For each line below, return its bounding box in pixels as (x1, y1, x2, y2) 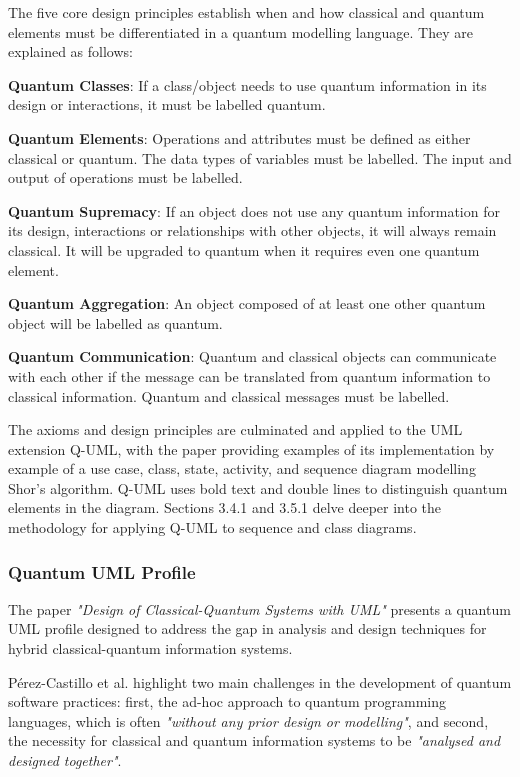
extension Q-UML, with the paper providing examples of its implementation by (8, 438, 495, 459)
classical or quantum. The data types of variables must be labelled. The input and (8, 147, 512, 168)
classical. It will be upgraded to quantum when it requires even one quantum (8, 239, 480, 260)
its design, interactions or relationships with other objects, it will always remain (8, 220, 497, 241)
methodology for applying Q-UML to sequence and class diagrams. (8, 517, 417, 538)
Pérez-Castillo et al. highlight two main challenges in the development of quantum (8, 671, 512, 692)
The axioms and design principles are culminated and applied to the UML (8, 419, 463, 440)
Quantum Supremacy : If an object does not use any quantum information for (8, 200, 500, 221)
